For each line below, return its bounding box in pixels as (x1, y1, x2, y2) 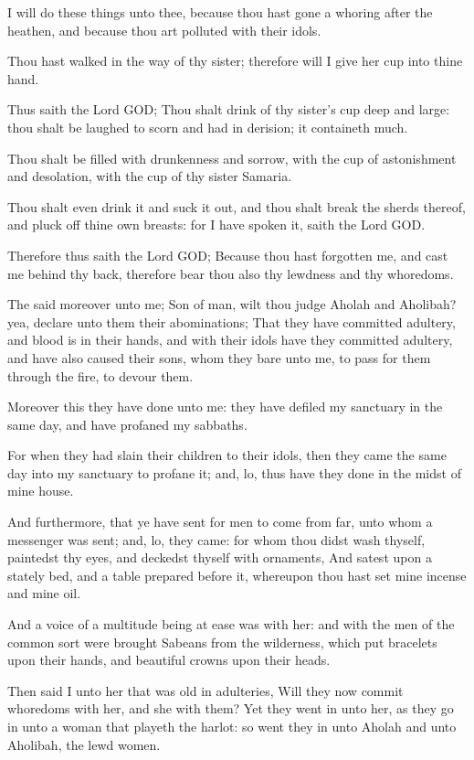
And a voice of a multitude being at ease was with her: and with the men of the (7, 615, 455, 634)
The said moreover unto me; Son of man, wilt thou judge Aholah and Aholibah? (7, 294, 457, 314)
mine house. (7, 481, 74, 500)
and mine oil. (7, 583, 81, 603)
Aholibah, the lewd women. (7, 734, 161, 754)
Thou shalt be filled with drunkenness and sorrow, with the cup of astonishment (7, 148, 457, 167)
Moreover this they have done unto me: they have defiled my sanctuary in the (7, 397, 443, 416)
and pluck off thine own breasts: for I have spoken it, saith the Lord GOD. (7, 215, 426, 234)
